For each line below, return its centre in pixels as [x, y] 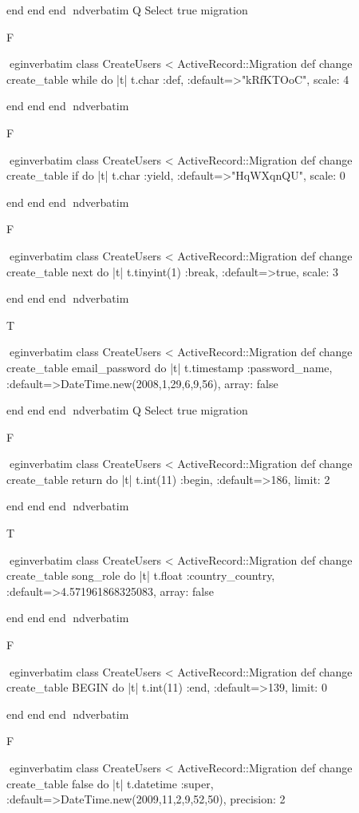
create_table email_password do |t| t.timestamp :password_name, [170, 367]
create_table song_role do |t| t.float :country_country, [141, 575]
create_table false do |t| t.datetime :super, [110, 783]
